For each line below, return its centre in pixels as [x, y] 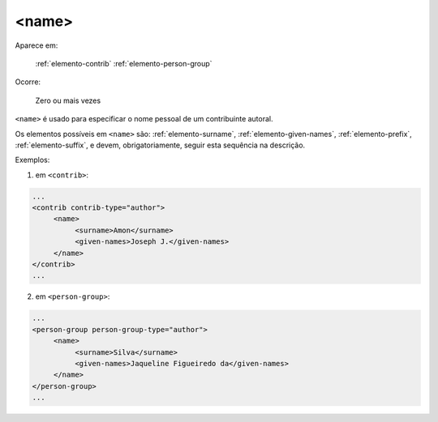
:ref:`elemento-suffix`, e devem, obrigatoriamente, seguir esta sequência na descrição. [160, 145]
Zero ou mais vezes [68, 100]
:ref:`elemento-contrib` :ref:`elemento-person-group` [124, 63]
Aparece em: [36, 45]
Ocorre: [28, 82]
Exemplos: [32, 160]
